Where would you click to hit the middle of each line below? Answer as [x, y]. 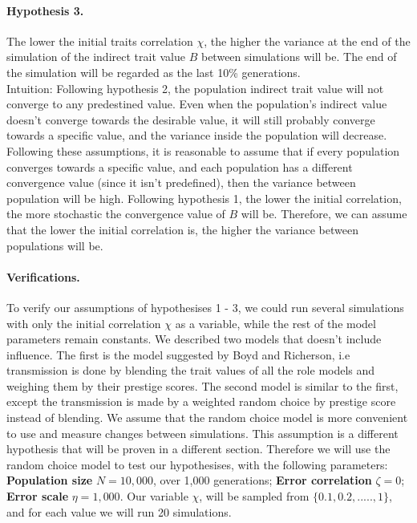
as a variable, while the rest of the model [275, 323]
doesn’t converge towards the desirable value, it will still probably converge [191, 119]
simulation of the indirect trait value [96, 57]
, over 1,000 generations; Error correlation [263, 480]
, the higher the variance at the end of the [307, 41]
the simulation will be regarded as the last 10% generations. [154, 72]
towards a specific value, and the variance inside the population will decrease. [197, 135]
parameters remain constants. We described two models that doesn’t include [194, 339]
